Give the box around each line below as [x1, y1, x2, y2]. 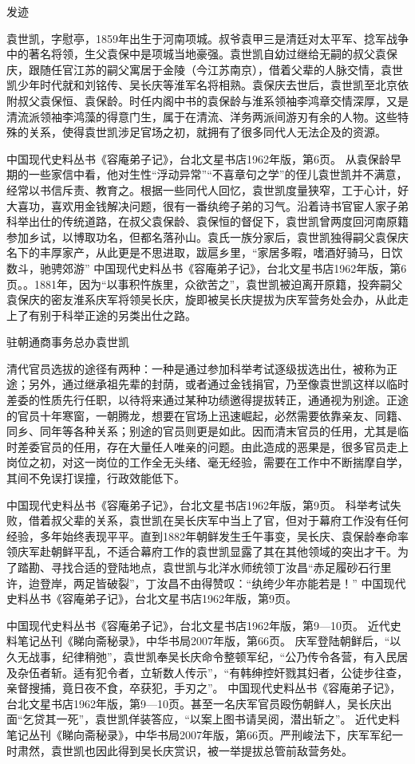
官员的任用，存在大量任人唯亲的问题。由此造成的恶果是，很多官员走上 [39, 438, 409, 455]
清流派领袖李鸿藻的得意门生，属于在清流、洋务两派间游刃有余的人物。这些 [6, 108, 397, 124]
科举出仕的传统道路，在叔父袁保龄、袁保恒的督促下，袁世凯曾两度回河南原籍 [6, 213, 409, 230]
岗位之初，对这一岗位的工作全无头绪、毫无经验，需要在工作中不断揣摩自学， [6, 454, 409, 471]
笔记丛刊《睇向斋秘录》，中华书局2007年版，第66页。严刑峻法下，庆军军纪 [6, 726, 392, 742]
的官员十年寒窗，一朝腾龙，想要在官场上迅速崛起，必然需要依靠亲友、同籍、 [6, 407, 409, 423]
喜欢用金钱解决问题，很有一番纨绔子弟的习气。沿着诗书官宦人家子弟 [50, 197, 409, 214]
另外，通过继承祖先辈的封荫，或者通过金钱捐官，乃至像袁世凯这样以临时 [28, 376, 409, 392]
